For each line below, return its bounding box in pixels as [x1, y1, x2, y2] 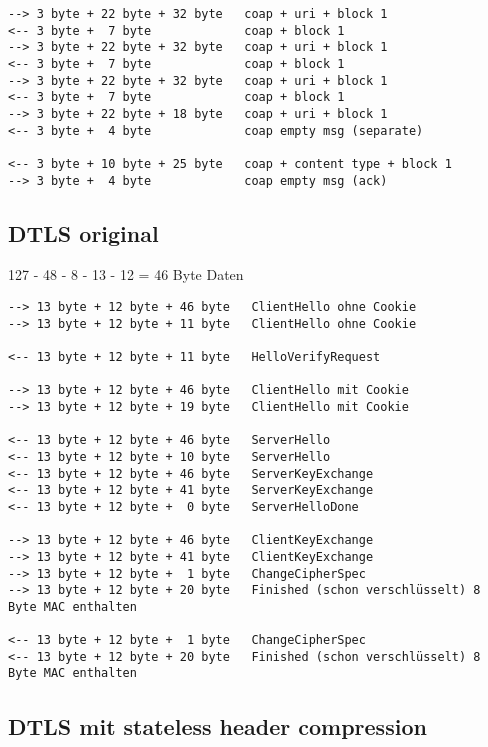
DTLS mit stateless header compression [8, 710, 427, 741]
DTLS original [8, 217, 159, 248]
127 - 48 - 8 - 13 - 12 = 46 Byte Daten [8, 264, 244, 285]
